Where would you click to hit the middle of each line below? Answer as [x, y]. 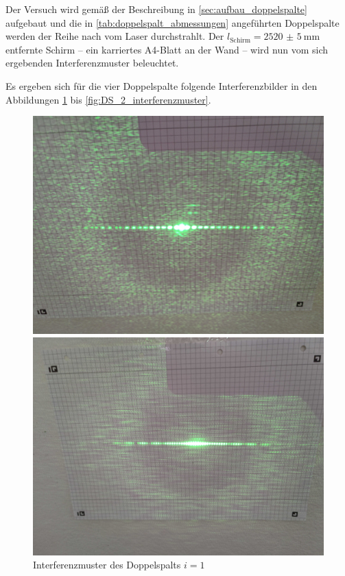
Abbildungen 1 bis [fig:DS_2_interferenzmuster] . [108, 99]
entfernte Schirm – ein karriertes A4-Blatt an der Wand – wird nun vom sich [167, 49]
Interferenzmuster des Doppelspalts [107, 565]
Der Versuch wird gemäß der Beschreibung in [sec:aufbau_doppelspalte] [156, 9]
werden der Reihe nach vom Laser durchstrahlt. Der [115, 36]
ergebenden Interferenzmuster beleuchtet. [92, 63]
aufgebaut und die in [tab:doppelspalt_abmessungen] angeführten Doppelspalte [172, 22]
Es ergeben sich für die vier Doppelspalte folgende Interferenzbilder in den [162, 85]
